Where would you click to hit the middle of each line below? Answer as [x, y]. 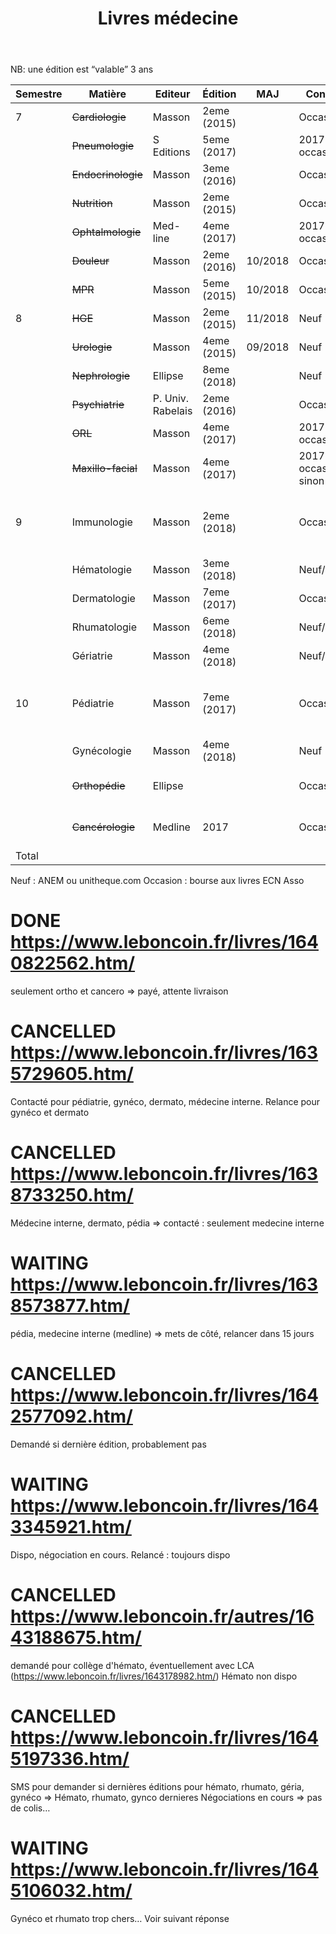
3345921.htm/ [71, 1527]
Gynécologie [101, 751]
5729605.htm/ [72, 1074]
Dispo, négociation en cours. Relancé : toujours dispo [120, 1554]
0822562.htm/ [73, 963]
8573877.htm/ [70, 1306]
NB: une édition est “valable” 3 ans [82, 69]
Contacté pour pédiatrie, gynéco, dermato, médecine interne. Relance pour [165, 1102]
